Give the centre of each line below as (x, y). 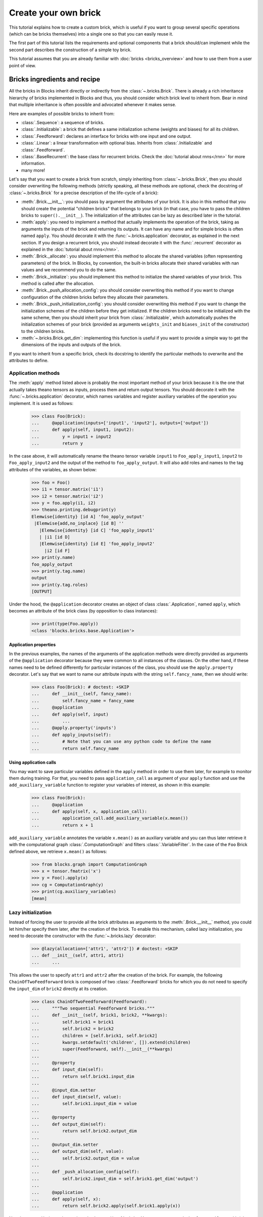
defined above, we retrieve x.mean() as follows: (58, 851)
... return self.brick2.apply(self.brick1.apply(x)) (106, 1206)
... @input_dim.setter (64, 1090)
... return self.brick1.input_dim (83, 1076)
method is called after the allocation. (58, 283)
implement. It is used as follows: (41, 403)
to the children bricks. (43, 331)
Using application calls (33, 762)
